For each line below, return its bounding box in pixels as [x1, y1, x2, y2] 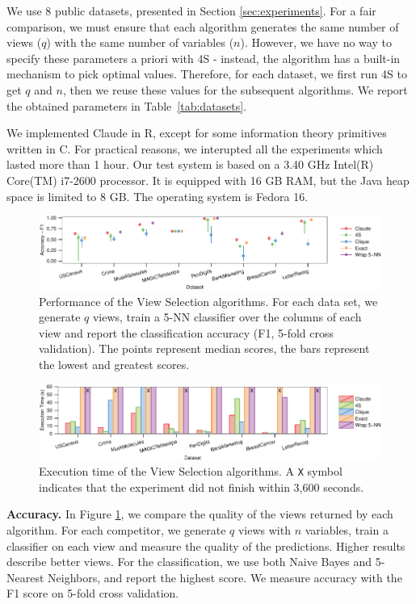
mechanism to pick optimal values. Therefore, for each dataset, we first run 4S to [6, 65, 407, 82]
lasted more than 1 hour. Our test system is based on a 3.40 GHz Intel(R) [6, 156, 374, 173]
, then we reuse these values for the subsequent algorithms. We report [62, 81, 408, 98]
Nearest [6, 568, 44, 585]
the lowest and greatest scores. [39, 356, 190, 373]
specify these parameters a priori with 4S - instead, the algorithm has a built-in [6, 49, 401, 66]
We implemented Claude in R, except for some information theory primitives [6, 124, 387, 141]
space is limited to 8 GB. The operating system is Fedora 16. [6, 187, 309, 204]
